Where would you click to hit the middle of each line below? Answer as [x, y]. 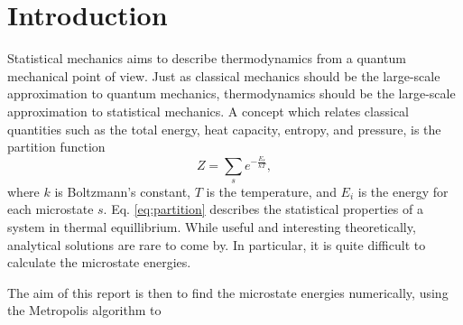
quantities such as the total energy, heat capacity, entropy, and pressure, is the [224, 129]
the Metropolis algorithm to [84, 310]
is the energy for [403, 191]
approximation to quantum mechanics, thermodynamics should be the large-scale [231, 93]
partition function [56, 147]
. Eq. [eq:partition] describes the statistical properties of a [263, 209]
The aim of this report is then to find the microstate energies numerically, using [228, 292]
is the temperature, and [271, 191]
